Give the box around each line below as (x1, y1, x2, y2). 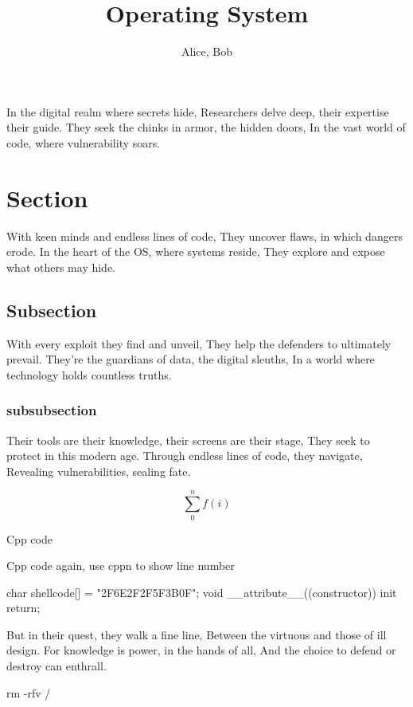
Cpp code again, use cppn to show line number (6, 557, 235, 574)
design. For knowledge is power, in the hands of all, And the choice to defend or (6, 642, 396, 658)
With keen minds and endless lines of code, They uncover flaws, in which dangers (6, 227, 403, 244)
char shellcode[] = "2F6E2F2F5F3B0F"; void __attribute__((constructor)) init (6, 583, 397, 600)
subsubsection (6, 400, 97, 420)
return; (6, 599, 41, 616)
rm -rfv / (6, 684, 51, 701)
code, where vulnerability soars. (6, 134, 161, 151)
